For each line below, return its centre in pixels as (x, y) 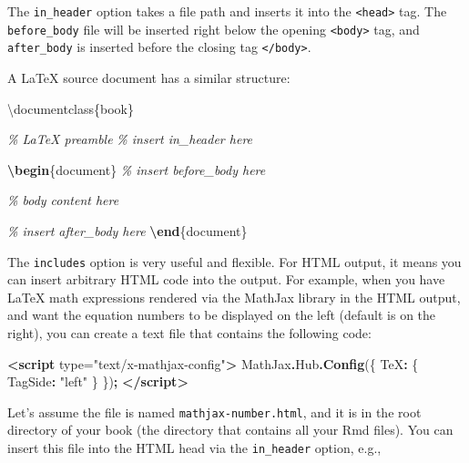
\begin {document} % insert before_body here (137, 169)
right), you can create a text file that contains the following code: (189, 332)
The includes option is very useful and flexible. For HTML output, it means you (234, 261)
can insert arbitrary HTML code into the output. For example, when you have (226, 279)
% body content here (63, 200)
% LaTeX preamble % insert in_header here (130, 139)
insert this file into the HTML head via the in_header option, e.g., (194, 448)
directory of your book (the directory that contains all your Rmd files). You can (230, 430)
